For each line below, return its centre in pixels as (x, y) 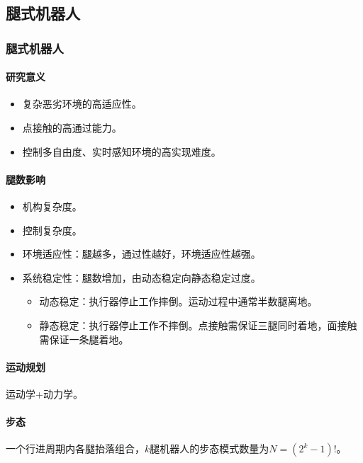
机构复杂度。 (52, 206)
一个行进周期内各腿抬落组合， (75, 448)
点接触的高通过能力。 (72, 128)
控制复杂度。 (52, 230)
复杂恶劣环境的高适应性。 (82, 104)
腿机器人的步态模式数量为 (210, 448)
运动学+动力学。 (44, 393)
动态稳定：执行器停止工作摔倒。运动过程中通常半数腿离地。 (178, 301)
